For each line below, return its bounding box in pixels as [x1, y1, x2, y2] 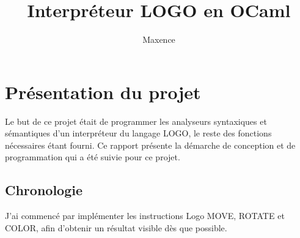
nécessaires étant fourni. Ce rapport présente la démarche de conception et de [5, 138, 296, 151]
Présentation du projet [5, 79, 201, 104]
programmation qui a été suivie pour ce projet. [5, 151, 180, 163]
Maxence [142, 33, 175, 46]
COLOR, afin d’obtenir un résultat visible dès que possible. [5, 221, 227, 234]
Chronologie [5, 180, 83, 199]
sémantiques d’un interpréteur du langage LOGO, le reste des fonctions [5, 127, 272, 139]
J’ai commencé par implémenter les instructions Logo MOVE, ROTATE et [5, 209, 285, 222]
